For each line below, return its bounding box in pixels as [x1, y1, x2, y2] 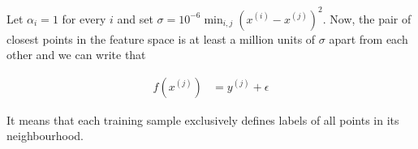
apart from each [329, 30, 408, 47]
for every [62, 10, 106, 27]
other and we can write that [6, 46, 146, 63]
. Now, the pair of [322, 10, 412, 27]
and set [117, 10, 153, 27]
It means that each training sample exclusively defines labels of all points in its [6, 111, 399, 128]
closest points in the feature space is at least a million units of [6, 30, 316, 47]
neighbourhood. [6, 127, 84, 144]
